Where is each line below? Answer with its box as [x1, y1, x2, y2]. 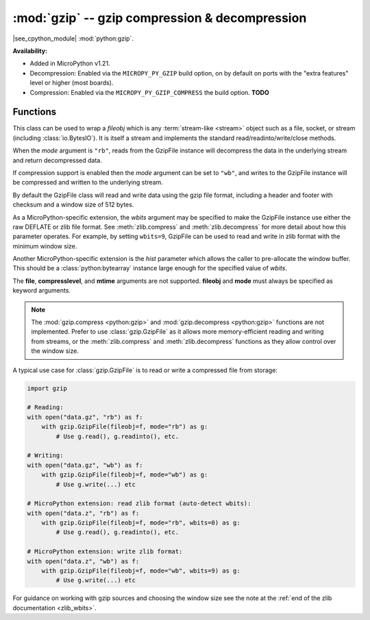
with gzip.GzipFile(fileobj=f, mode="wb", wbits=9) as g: [41, 567, 241, 575]
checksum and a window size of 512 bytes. [12, 200, 134, 209]
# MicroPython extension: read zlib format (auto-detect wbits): [27, 500, 251, 507]
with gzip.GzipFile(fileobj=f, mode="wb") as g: [41, 471, 208, 479]
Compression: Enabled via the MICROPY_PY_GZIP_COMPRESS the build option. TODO [29, 88, 270, 96]
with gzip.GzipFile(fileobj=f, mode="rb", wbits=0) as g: [41, 519, 241, 527]
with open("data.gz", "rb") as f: [27, 413, 143, 421]
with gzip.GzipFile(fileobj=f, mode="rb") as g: [41, 423, 208, 430]
